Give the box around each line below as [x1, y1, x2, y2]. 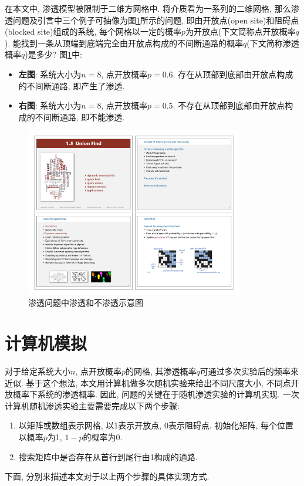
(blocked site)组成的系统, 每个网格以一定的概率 [5, 25, 182, 38]
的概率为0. [83, 431, 123, 443]
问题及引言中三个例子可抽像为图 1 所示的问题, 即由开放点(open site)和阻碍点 [12, 14, 299, 26]
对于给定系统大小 [5, 365, 70, 377]
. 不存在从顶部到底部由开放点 [173, 99, 285, 112]
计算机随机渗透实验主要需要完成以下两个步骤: [5, 399, 180, 411]
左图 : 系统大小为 [18, 67, 82, 80]
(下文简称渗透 [246, 36, 299, 49]
